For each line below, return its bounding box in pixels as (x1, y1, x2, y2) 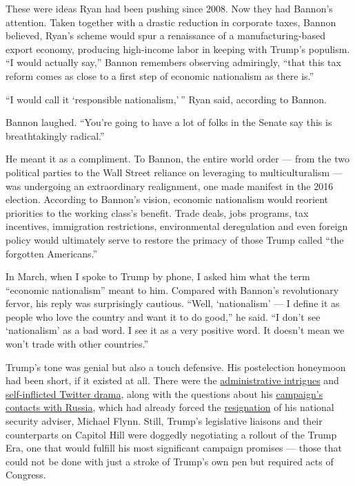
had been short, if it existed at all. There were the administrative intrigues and (6, 373, 339, 388)
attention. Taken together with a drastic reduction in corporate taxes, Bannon (6, 14, 336, 29)
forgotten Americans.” (6, 246, 98, 260)
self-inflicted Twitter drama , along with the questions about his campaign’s (6, 386, 323, 401)
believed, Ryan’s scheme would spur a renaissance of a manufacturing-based (6, 28, 325, 43)
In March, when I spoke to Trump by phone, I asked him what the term (6, 269, 310, 284)
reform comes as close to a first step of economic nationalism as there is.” (6, 68, 314, 83)
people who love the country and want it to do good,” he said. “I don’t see (6, 309, 321, 324)
